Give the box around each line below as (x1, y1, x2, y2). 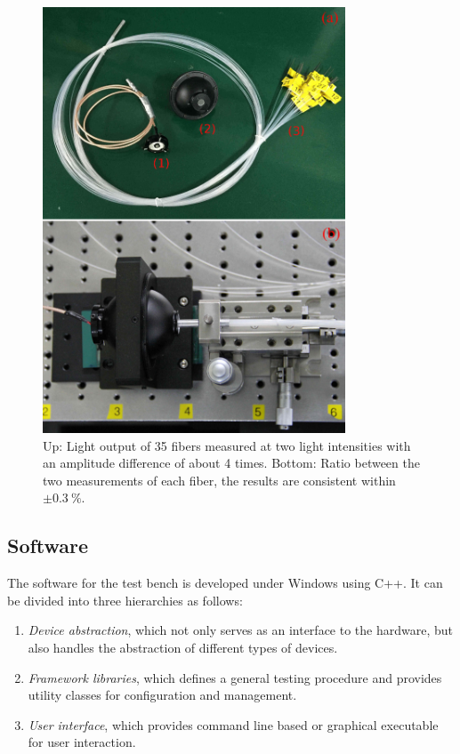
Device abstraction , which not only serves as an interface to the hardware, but (28, 621, 453, 639)
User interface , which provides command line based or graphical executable (28, 715, 439, 734)
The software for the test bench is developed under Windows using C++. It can (7, 574, 443, 592)
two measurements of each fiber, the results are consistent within (43, 470, 396, 489)
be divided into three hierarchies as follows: (7, 590, 243, 609)
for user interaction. (28, 733, 136, 751)
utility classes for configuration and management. (28, 686, 297, 704)
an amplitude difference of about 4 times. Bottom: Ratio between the (43, 453, 420, 472)
